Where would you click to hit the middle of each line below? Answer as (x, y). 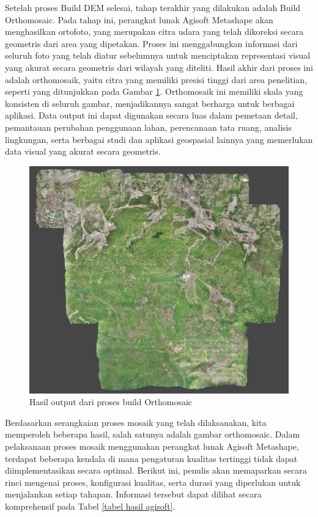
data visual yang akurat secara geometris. (83, 151)
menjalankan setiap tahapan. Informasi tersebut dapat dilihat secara (133, 494)
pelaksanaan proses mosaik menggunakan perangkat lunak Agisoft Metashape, (152, 446)
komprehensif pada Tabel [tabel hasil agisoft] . (90, 506)
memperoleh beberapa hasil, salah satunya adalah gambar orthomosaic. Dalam (153, 434)
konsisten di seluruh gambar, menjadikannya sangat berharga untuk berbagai (150, 103)
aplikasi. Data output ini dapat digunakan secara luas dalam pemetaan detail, (151, 115)
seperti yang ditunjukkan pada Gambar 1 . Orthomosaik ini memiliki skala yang (154, 91)
